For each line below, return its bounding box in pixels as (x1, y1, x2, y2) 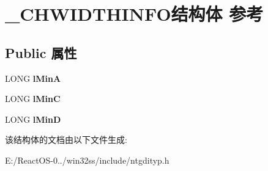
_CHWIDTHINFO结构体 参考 (5, 1, 264, 26)
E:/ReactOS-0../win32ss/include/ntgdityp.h (5, 153, 169, 166)
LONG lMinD (5, 112, 61, 125)
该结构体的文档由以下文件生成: (5, 133, 127, 146)
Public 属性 (5, 43, 77, 62)
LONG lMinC (5, 92, 61, 105)
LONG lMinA (5, 71, 61, 84)
